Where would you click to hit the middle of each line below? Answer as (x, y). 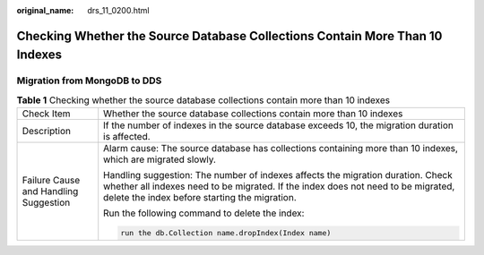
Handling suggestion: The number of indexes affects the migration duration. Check (278, 175)
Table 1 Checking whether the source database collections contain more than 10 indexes (203, 100)
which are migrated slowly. (160, 159)
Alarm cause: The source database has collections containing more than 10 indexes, (281, 149)
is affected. (127, 137)
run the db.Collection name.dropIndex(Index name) (226, 233)
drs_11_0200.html (118, 10)
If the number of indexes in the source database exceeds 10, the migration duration (279, 125)
